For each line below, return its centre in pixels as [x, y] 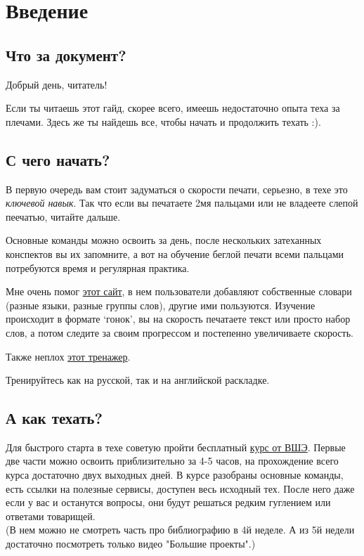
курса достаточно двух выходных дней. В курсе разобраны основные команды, [175, 475]
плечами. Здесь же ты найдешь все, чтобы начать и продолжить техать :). [163, 121]
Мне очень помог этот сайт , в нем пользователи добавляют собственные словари [179, 291]
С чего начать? [58, 159]
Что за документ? [66, 54]
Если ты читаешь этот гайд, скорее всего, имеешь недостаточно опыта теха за [173, 108]
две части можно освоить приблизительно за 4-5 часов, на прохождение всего [172, 461]
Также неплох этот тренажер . [68, 356]
